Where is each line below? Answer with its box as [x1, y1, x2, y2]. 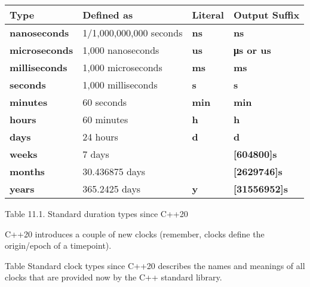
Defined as [82, 8, 133, 22]
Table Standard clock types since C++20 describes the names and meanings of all [5, 259, 305, 271]
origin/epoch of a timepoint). [5, 239, 112, 252]
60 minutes [82, 112, 128, 126]
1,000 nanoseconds [82, 43, 159, 57]
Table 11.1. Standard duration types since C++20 [5, 207, 188, 219]
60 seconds [82, 95, 127, 109]
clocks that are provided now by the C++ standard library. [5, 271, 222, 283]
